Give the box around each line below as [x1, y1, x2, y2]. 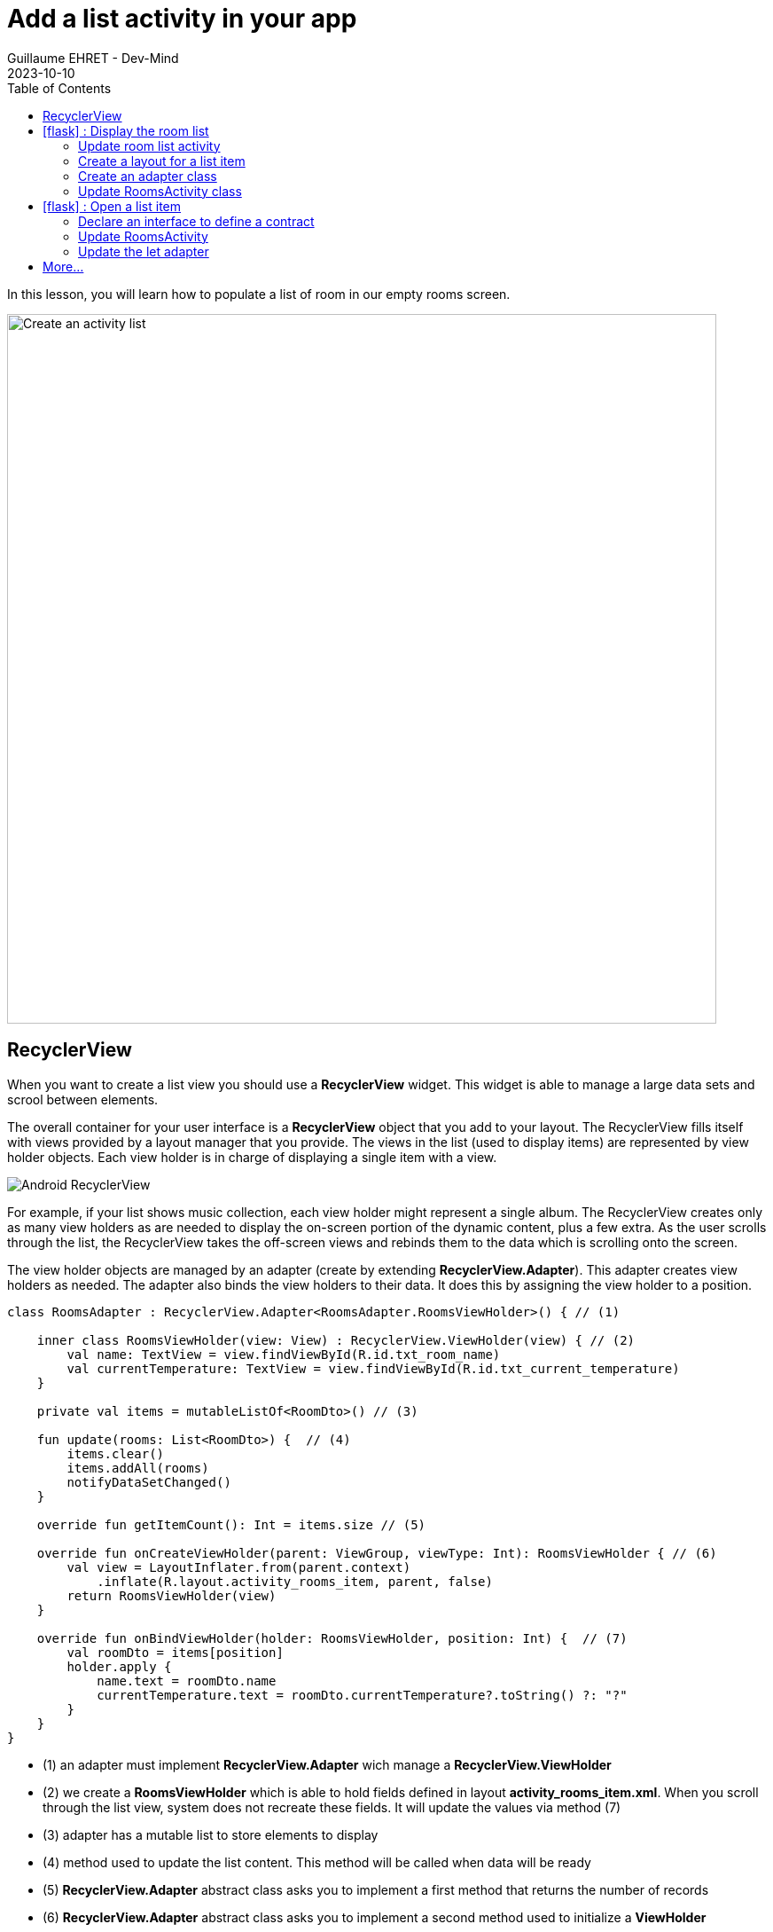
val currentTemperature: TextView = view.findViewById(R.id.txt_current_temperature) [66, 1361, 680, 1376]
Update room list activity [78, 137, 221, 153]
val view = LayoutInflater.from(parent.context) [66, 1559, 411, 1575]
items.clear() [66, 1446, 165, 1461]
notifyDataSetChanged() [66, 1474, 231, 1489]
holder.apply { [66, 1659, 172, 1674]
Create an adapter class [78, 168, 217, 184]
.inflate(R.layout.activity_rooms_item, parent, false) [97, 1574, 493, 1589]
